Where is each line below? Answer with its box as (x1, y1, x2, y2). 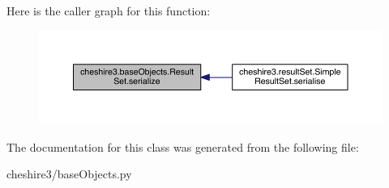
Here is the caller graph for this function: (6, 2, 211, 19)
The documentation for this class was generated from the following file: (6, 138, 359, 155)
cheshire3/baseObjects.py (6, 165, 132, 182)
